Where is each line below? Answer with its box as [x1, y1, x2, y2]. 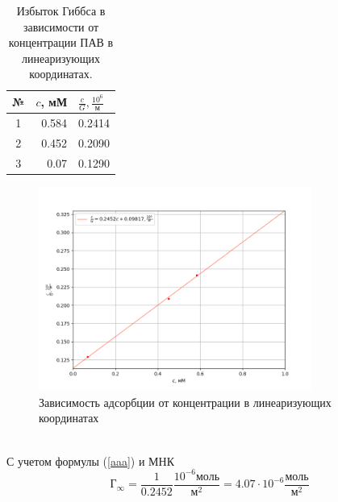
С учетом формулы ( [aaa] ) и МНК [6, 452, 175, 469]
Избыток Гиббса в [16, 2, 106, 19]
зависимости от [23, 18, 99, 35]
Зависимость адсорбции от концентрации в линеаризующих [39, 393, 332, 410]
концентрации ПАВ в [8, 34, 114, 51]
